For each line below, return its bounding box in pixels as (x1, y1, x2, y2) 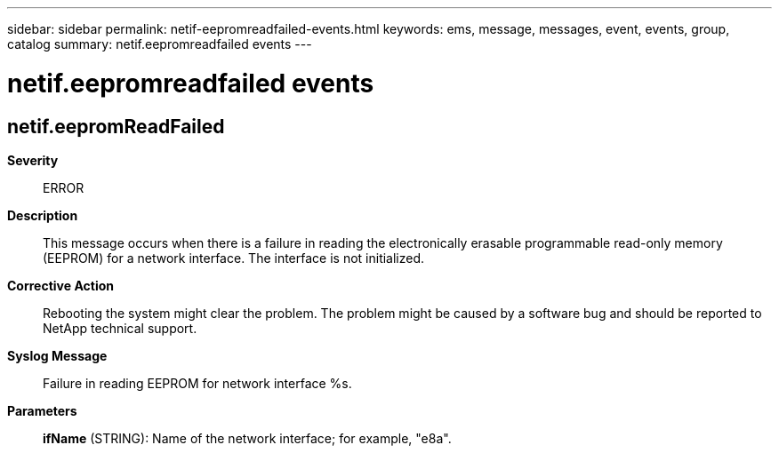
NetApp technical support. (43, 320, 197, 336)
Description (7, 207, 78, 223)
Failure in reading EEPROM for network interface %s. (43, 375, 352, 391)
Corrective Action (7, 277, 114, 293)
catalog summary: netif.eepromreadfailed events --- (7, 36, 312, 52)
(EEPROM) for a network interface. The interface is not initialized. (43, 250, 425, 266)
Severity (7, 152, 59, 168)
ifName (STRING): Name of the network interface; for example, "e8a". (43, 430, 452, 446)
